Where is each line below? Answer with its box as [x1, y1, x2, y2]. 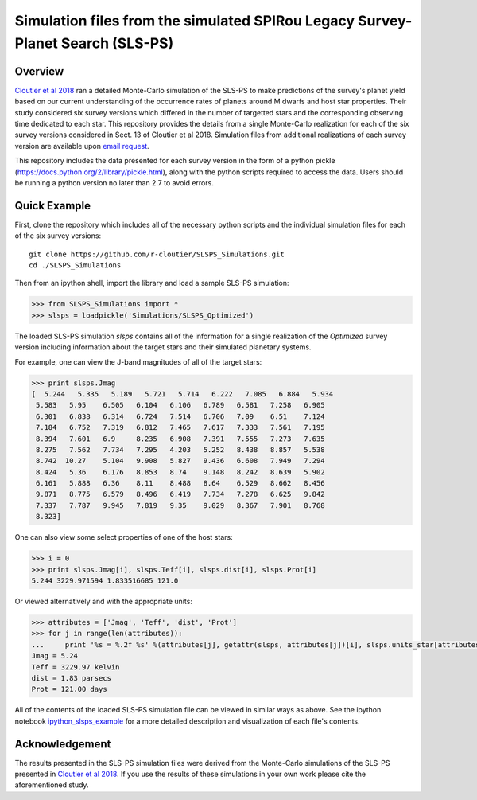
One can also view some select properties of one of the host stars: [14, 533, 234, 542]
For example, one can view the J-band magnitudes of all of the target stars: [14, 357, 262, 366]
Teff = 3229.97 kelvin [31, 662, 120, 672]
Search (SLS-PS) [60, 34, 174, 52]
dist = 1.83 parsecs [31, 673, 111, 682]
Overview [14, 64, 64, 78]
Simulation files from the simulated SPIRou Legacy [14, 12, 355, 29]
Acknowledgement [14, 737, 111, 751]
